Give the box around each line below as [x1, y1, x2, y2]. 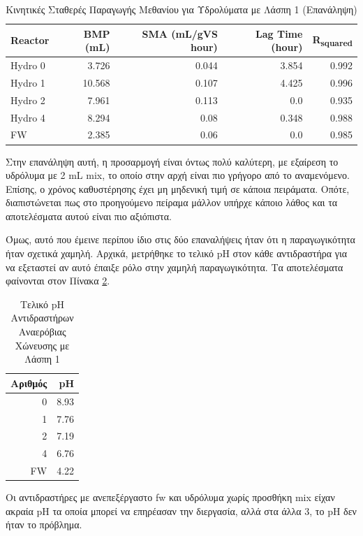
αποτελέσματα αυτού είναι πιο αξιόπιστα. [6, 208, 172, 223]
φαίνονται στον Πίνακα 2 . [6, 273, 110, 288]
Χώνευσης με [15, 338, 70, 352]
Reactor [10, 33, 50, 48]
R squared [312, 32, 353, 48]
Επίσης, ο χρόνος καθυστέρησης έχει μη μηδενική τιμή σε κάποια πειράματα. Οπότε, [6, 181, 350, 196]
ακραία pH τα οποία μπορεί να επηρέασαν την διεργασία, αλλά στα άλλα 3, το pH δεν [6, 503, 357, 518]
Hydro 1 [10, 75, 45, 89]
